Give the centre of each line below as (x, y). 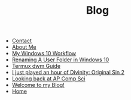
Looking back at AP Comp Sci (48, 79)
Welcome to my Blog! (38, 85)
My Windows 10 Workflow (44, 54)
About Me (24, 47)
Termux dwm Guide (36, 66)
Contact (22, 41)
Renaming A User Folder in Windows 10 (60, 60)
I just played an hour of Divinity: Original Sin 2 (68, 73)
